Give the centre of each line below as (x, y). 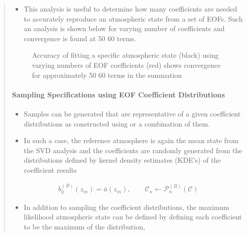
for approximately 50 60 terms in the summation (107, 75)
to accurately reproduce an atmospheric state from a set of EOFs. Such (133, 18)
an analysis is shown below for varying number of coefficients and (124, 28)
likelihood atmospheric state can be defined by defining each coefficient (133, 217)
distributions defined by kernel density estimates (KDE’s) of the (122, 160)
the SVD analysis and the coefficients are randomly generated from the (133, 150)
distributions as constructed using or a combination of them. (117, 123)
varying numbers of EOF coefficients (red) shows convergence (126, 65)
